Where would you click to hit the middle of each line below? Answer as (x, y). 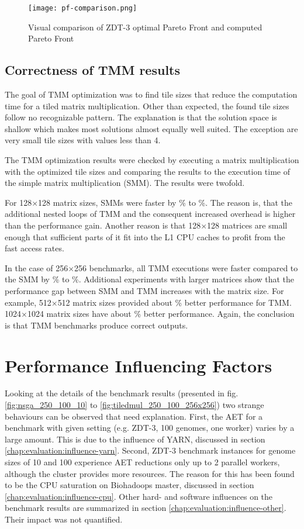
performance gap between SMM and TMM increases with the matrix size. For (144, 290)
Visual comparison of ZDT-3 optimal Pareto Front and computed (145, 27)
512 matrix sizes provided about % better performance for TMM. (175, 302)
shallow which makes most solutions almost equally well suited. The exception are (151, 128)
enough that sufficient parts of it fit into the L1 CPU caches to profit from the (145, 236)
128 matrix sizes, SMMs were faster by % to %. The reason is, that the (165, 202)
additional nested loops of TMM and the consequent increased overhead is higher (150, 214)
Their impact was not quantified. (64, 519)
